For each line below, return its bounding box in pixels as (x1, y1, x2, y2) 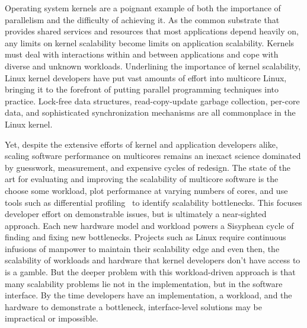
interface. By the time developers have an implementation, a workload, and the (5, 289, 292, 301)
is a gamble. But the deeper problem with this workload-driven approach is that (5, 266, 296, 278)
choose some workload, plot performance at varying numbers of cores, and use (5, 184, 288, 196)
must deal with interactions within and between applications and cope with (5, 48, 279, 60)
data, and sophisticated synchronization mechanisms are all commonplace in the (5, 106, 296, 119)
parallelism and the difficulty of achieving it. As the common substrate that (5, 13, 280, 26)
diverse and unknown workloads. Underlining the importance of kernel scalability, (5, 59, 301, 72)
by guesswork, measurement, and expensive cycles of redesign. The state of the (5, 161, 291, 173)
